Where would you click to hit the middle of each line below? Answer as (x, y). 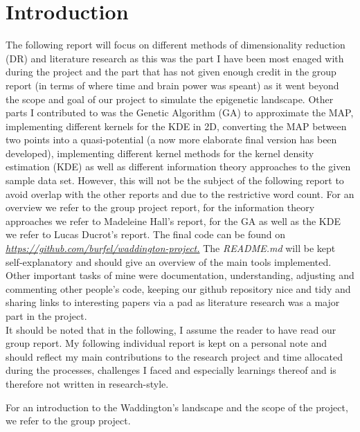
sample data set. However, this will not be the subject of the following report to (175, 180)
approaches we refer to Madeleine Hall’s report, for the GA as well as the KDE (173, 220)
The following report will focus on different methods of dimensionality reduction (175, 45)
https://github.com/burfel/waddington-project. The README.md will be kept (171, 248)
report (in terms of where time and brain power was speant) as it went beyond (172, 85)
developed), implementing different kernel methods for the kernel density (160, 153)
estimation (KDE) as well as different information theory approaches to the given (178, 166)
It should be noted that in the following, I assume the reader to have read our (171, 329)
